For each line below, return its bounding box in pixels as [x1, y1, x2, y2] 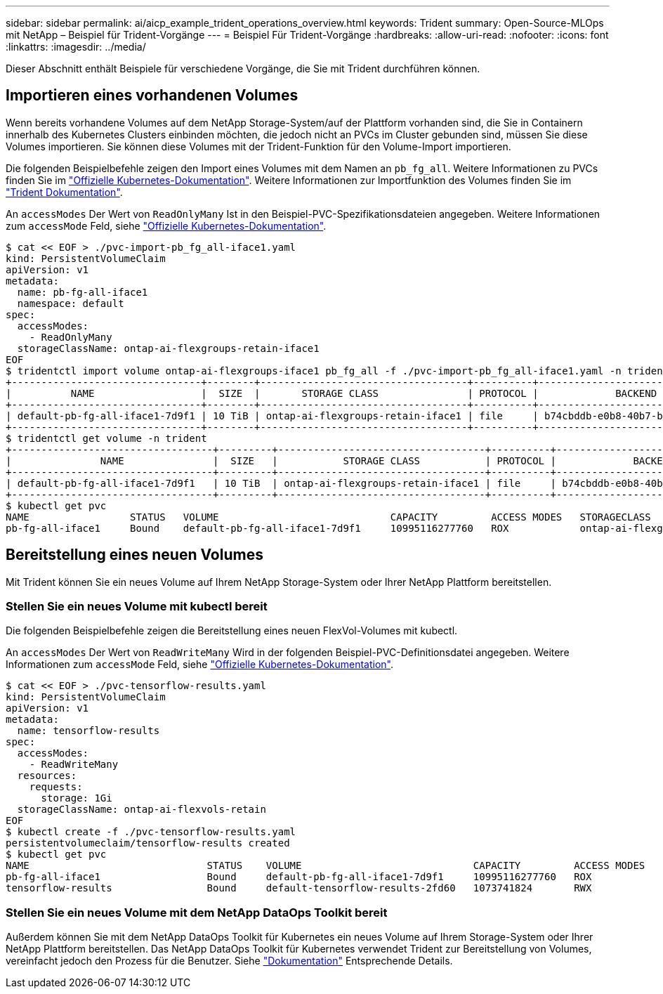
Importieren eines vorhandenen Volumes [6, 86, 298, 105]
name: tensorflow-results [17, 725, 160, 737]
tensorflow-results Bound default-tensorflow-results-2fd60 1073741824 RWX [6, 882, 592, 894]
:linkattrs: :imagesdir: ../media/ [6, 41, 146, 53]
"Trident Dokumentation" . [6, 185, 123, 198]
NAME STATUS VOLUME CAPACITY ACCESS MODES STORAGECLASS [6, 511, 651, 523]
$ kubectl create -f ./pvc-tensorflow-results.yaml [6, 826, 296, 838]
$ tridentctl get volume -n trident [6, 432, 207, 444]
